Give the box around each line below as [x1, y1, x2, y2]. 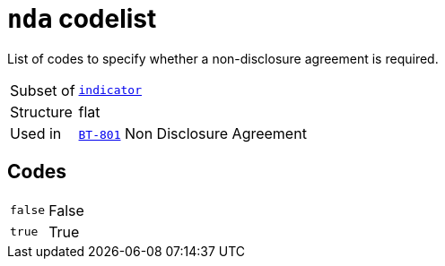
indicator [78, 83, 142, 98]
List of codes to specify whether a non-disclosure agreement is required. [7, 50, 439, 66]
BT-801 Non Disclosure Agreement [78, 124, 307, 142]
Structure [10, 102, 73, 121]
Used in [10, 124, 62, 142]
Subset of [10, 81, 75, 99]
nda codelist [7, 4, 157, 34]
